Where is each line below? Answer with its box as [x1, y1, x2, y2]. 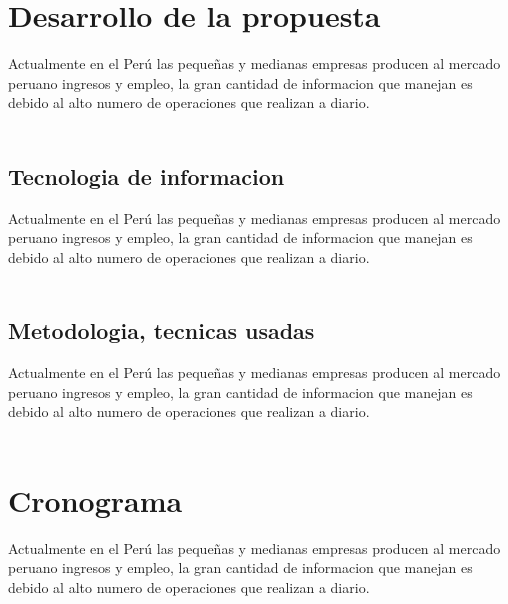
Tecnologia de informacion [8, 160, 285, 191]
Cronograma [8, 479, 183, 520]
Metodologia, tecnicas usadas [8, 315, 315, 346]
